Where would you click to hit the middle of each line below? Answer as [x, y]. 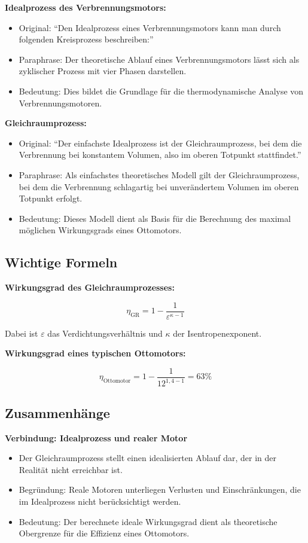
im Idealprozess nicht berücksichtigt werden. [100, 501]
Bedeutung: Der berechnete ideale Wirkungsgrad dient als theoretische [148, 521]
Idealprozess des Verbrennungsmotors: [86, 7]
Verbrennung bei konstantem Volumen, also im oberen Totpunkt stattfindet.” [160, 155]
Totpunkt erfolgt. [51, 198]
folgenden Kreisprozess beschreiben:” [86, 39]
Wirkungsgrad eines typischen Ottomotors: [95, 353]
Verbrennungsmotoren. [60, 103]
